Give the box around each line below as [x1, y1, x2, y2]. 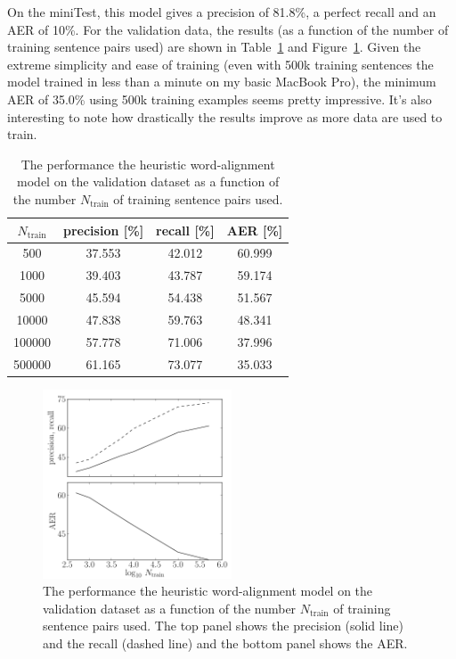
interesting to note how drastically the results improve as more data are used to [7, 107, 443, 126]
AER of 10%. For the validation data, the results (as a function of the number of [7, 20, 449, 38]
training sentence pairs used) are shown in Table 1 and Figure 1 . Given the [7, 37, 421, 56]
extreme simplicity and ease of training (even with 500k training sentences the [7, 54, 434, 73]
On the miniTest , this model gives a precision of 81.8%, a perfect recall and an [7, 3, 436, 21]
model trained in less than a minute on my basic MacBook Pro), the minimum [7, 72, 436, 91]
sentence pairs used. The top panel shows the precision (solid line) [43, 616, 404, 635]
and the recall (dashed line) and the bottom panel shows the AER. [43, 634, 408, 653]
